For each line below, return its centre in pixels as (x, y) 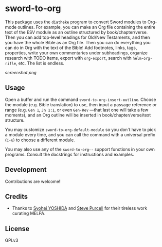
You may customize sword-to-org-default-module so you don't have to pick (81, 130)
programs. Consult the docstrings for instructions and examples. (70, 154)
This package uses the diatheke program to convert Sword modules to (76, 22)
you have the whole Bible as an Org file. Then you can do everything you (78, 42)
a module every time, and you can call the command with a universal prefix (80, 134)
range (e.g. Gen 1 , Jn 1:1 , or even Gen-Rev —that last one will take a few (77, 110)
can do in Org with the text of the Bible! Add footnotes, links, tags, (71, 48)
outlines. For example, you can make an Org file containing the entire (87, 27)
